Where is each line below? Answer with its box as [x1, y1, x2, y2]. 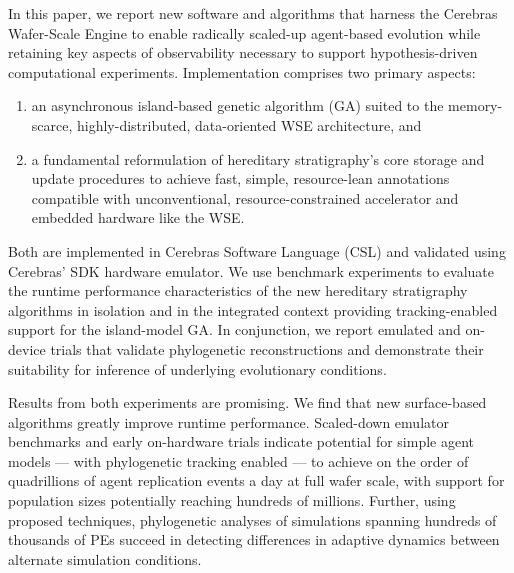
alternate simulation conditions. [8, 548, 202, 569]
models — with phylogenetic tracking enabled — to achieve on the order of [8, 450, 469, 471]
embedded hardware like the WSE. [31, 207, 245, 228]
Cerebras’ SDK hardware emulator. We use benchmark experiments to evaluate [8, 260, 495, 281]
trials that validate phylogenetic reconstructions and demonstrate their [50, 338, 484, 359]
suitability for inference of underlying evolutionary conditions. [8, 358, 387, 379]
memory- [448, 95, 503, 116]
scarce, [31, 114, 73, 135]
